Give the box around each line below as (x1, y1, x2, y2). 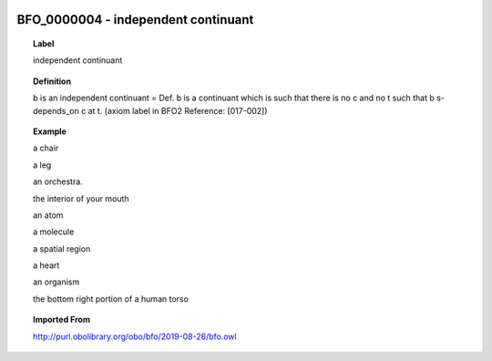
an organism (33, 276, 80, 287)
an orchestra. (33, 176, 84, 187)
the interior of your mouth (33, 192, 129, 204)
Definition (33, 76, 72, 87)
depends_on (33, 105, 79, 116)
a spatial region (33, 242, 91, 254)
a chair (33, 142, 59, 154)
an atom (33, 210, 64, 221)
